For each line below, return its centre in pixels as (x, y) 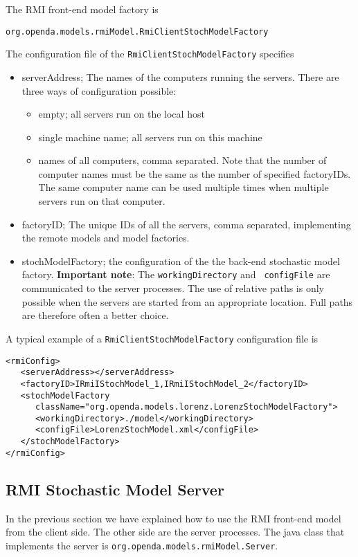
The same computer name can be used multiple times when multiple (184, 187)
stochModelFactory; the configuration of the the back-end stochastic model (181, 261)
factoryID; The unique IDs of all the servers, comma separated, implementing (186, 224)
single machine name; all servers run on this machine (150, 137)
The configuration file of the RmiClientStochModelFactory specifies (150, 54)
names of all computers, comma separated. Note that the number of (182, 160)
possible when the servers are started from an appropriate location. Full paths (187, 301)
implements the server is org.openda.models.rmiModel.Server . (142, 545)
